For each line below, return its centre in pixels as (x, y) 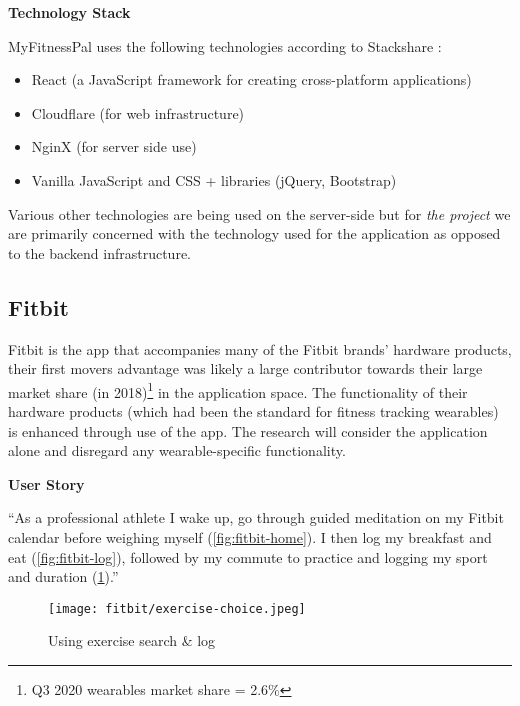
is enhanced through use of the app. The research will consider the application (248, 430)
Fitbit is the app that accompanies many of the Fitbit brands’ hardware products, (260, 348)
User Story (46, 483)
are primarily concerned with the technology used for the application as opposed (254, 233)
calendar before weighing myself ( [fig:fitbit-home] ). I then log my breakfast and (250, 536)
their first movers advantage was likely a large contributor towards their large (245, 368)
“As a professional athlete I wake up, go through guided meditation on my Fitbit (256, 517)
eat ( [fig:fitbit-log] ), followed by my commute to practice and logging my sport (248, 556)
